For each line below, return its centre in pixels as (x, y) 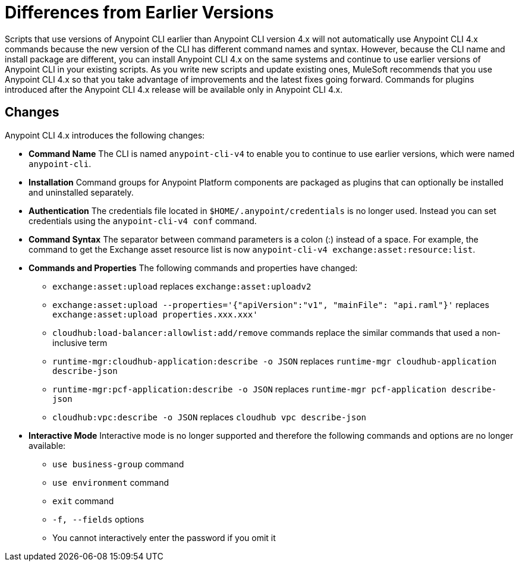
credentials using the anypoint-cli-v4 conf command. (143, 221)
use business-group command (118, 464)
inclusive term (80, 342)
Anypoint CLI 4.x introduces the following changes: (105, 135)
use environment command (111, 482)
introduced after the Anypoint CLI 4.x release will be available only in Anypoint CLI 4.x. (174, 89)
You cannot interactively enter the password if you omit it (164, 537)
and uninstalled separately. (81, 192)
